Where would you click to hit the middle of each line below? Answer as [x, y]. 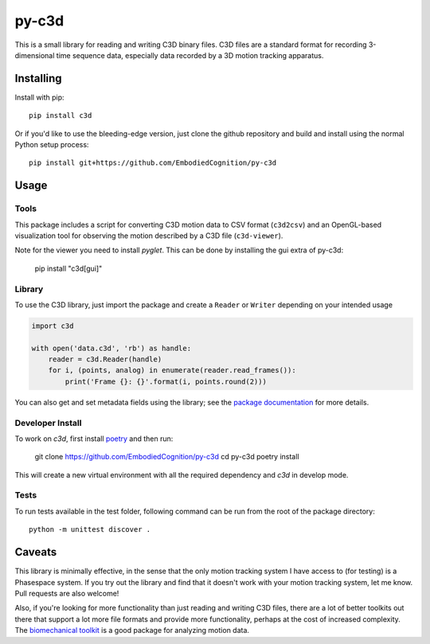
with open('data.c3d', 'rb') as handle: [111, 348]
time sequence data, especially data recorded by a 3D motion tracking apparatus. [190, 55]
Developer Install [48, 423]
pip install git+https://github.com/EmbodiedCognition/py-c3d [153, 163]
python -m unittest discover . [90, 530]
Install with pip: [39, 97]
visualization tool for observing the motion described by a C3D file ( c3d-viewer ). [149, 236]
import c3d [53, 326]
